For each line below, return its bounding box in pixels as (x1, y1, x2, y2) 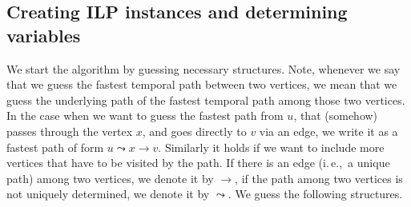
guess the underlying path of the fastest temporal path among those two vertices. (6, 91, 405, 108)
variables (6, 22, 81, 47)
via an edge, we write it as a (259, 122, 398, 139)
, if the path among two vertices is (235, 169, 403, 186)
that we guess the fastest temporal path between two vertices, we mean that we (6, 76, 397, 93)
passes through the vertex (6, 122, 133, 139)
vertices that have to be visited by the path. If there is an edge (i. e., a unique (6, 154, 390, 171)
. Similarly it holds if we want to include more (158, 138, 385, 155)
